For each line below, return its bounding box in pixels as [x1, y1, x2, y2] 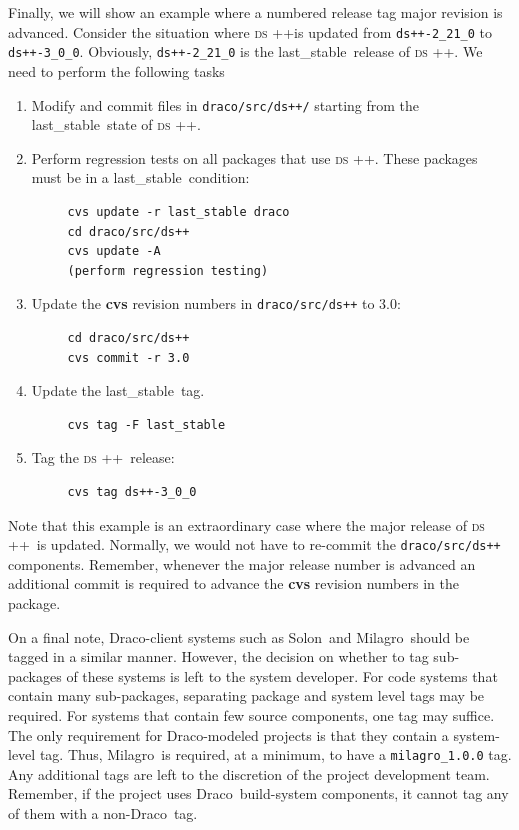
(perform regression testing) [67, 263, 269, 278]
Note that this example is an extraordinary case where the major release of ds [8, 514, 485, 535]
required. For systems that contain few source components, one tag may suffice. [8, 704, 495, 725]
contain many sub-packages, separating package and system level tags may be [8, 685, 485, 706]
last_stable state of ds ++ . [31, 114, 201, 135]
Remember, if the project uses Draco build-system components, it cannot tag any [8, 783, 509, 804]
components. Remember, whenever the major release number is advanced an [8, 553, 476, 574]
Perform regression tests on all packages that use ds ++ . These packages [31, 147, 478, 168]
